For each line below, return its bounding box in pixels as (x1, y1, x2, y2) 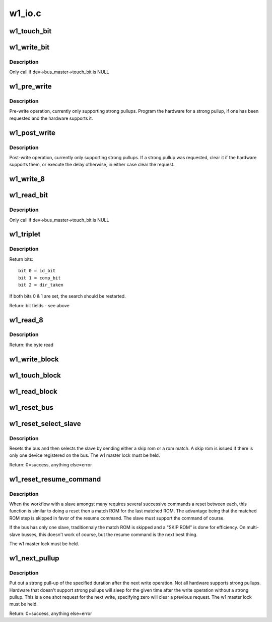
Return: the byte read (9, 342, 54, 348)
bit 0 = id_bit (18, 268, 56, 274)
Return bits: (9, 256, 34, 262)
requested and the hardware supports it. (9, 115, 93, 121)
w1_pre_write (9, 82, 52, 91)
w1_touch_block (9, 371, 61, 379)
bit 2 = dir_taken (18, 282, 64, 288)
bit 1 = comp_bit (18, 275, 61, 280)
